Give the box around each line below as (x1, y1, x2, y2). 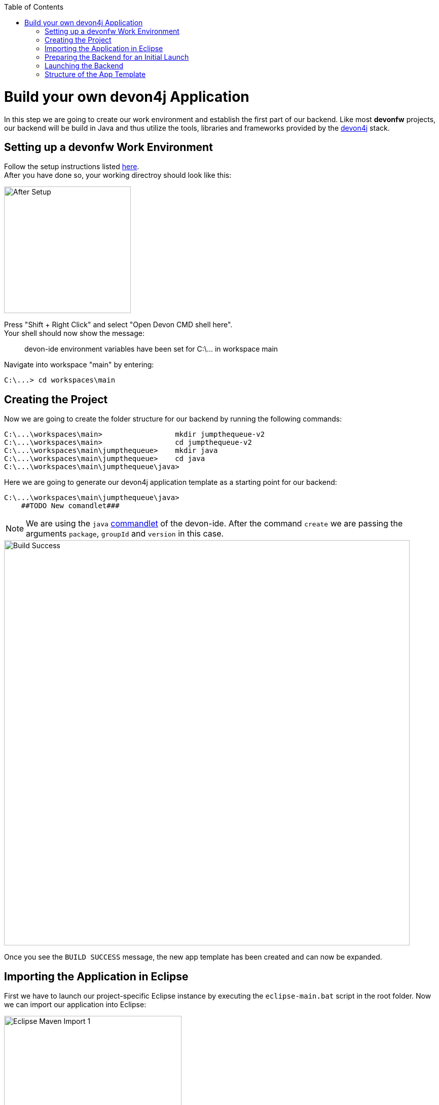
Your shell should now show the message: (4, 329, 144, 338)
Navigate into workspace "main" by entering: (4, 360, 154, 369)
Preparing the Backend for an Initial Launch (45, 53, 189, 61)
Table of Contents (4, 3, 64, 11)
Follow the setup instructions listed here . (4, 162, 139, 171)
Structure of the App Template (45, 70, 146, 79)
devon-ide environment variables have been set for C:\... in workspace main (24, 345, 278, 354)
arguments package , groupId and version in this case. (26, 528, 224, 539)
